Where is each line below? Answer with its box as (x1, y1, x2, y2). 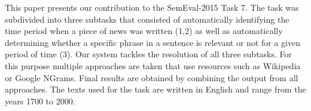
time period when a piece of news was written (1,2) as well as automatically (5, 24, 283, 37)
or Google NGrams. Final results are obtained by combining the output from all (5, 71, 298, 84)
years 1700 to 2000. (5, 94, 75, 107)
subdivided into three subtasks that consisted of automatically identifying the (5, 13, 289, 25)
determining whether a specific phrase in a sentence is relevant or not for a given (5, 36, 301, 48)
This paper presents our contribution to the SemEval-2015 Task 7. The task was (5, 1, 299, 13)
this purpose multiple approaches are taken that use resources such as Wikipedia (5, 59, 301, 72)
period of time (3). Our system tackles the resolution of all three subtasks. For (5, 48, 292, 60)
